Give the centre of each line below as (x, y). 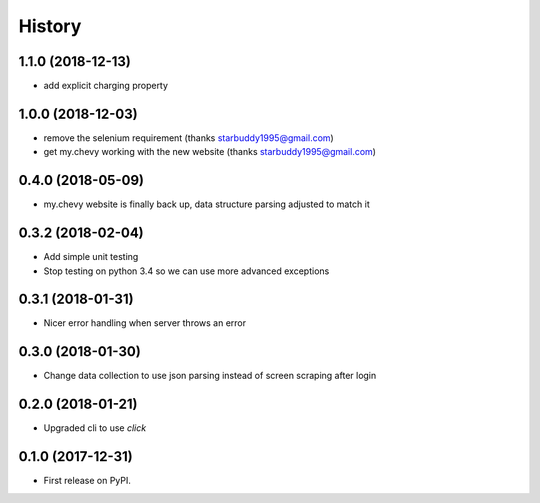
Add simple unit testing (91, 257)
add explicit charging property (106, 86)
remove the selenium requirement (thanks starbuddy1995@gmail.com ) (188, 137)
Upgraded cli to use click (95, 428)
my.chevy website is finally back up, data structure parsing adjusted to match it (206, 204)
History (50, 26)
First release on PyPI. (87, 481)
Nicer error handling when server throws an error (145, 323)
